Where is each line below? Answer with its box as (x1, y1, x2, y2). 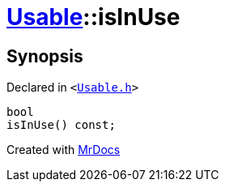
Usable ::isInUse (6, 3, 180, 31)
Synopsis (6, 45, 83, 66)
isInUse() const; (6, 118, 116, 132)
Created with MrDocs (6, 143, 121, 157)
